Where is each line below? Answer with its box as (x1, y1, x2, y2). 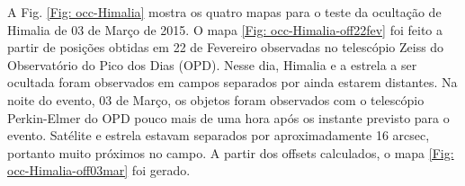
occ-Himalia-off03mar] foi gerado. (7, 161, 191, 180)
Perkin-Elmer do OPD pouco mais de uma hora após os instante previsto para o (7, 108, 450, 127)
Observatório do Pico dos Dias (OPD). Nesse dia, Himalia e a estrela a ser (7, 55, 417, 74)
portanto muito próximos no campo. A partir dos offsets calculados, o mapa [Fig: (7, 143, 454, 162)
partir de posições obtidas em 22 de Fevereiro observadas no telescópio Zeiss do (7, 38, 444, 57)
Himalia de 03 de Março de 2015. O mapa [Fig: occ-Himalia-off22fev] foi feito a (7, 20, 443, 39)
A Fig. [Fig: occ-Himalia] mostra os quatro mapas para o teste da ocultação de (7, 3, 442, 21)
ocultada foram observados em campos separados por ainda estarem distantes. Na (7, 73, 458, 92)
